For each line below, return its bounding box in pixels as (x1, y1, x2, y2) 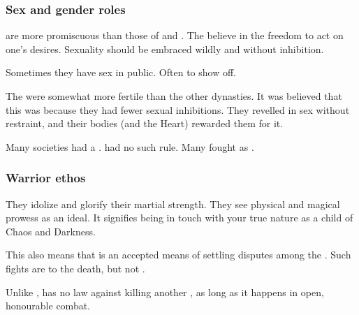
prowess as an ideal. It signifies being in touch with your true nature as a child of (6, 210, 353, 225)
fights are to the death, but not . (6, 261, 145, 275)
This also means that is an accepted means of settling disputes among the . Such (6, 247, 351, 262)
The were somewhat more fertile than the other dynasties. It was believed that (6, 89, 342, 103)
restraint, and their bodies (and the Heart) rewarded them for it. (6, 116, 284, 131)
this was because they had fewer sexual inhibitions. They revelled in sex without (6, 102, 350, 117)
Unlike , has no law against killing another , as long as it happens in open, (6, 284, 324, 299)
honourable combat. (6, 298, 91, 313)
